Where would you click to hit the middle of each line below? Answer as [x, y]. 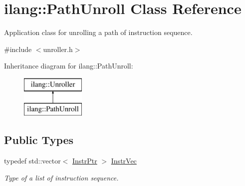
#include [18, 49]
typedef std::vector [32, 161]
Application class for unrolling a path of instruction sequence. [98, 32]
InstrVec [124, 161]
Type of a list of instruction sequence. [61, 177]
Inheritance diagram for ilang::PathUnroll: [69, 66]
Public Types [39, 140]
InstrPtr [85, 161]
